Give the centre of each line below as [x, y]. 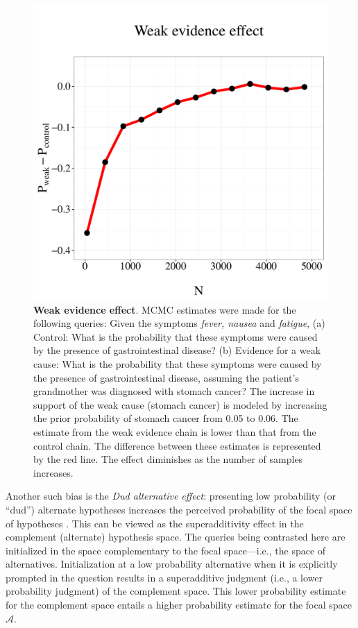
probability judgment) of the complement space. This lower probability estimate [176, 591]
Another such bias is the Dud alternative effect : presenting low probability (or [171, 496]
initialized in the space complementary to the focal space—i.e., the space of [166, 550]
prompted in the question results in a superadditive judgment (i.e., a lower [164, 577]
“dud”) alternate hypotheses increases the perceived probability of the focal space [179, 509]
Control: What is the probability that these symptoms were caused [176, 336]
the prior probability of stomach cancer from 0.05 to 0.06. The [166, 418]
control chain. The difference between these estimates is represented [177, 445]
